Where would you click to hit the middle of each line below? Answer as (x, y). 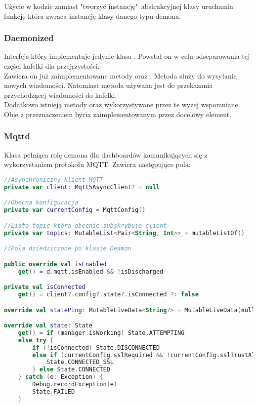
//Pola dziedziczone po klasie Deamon (68, 249)
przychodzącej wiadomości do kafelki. (61, 95)
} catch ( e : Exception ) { (61, 377)
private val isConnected (45, 287)
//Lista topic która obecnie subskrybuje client (86, 225)
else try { (36, 340)
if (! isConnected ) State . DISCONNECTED (96, 347)
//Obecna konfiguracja (41, 203)
